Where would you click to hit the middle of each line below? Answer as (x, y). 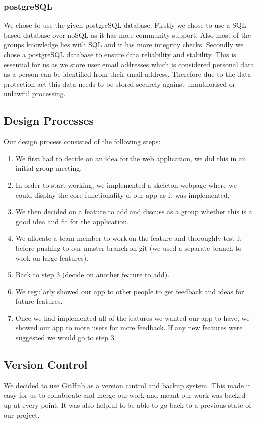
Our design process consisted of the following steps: (82, 142)
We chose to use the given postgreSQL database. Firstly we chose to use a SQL (125, 25)
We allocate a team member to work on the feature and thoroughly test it (129, 238)
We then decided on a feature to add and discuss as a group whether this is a (134, 211)
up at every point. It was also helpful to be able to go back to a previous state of (128, 405)
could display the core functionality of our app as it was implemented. (123, 195)
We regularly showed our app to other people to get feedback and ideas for (130, 291)
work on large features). (52, 257)
